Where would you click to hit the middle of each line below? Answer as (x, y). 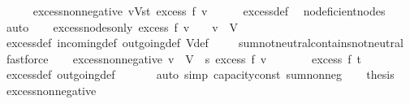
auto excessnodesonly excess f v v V (122, 26)
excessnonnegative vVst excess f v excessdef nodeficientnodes (209, 11)
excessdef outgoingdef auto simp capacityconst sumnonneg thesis (200, 74)
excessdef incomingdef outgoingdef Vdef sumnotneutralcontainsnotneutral (205, 43)
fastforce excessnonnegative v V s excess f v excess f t (183, 58)
